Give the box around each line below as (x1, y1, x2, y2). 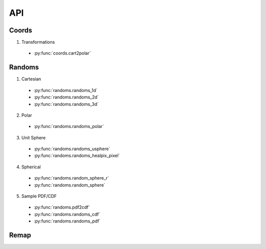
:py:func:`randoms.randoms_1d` (33, 87, 98, 93)
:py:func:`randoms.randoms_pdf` (33, 218, 101, 224)
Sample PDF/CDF (21, 193, 57, 199)
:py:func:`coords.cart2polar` (33, 50, 91, 56)
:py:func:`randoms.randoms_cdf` (33, 211, 100, 217)
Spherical (21, 164, 41, 170)
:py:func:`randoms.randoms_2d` (33, 94, 99, 100)
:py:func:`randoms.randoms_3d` (33, 101, 99, 107)
